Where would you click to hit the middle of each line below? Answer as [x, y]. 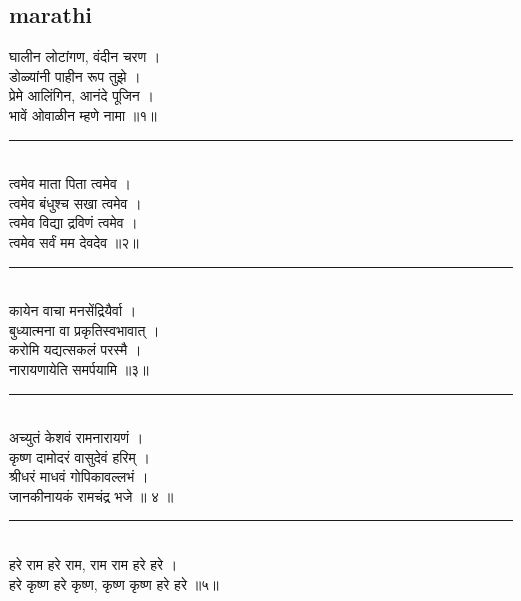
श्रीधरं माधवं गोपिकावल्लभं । [79, 476]
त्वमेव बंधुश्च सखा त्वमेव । [75, 202]
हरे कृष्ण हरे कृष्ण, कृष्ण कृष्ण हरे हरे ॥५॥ [114, 583]
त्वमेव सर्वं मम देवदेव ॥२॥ [74, 241]
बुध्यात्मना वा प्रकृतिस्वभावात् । [84, 329]
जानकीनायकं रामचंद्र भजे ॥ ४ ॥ [91, 495]
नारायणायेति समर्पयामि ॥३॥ [79, 368]
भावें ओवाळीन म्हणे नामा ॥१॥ [83, 114]
